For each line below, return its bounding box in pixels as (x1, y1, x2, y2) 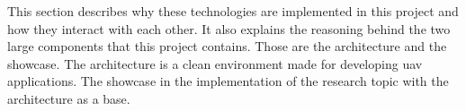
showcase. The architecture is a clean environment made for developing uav (7, 54, 423, 73)
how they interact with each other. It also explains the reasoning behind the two (7, 19, 451, 38)
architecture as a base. (7, 89, 130, 107)
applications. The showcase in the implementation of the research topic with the (7, 72, 449, 90)
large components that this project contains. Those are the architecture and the (7, 37, 447, 55)
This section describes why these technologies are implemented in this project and (7, 2, 459, 20)
